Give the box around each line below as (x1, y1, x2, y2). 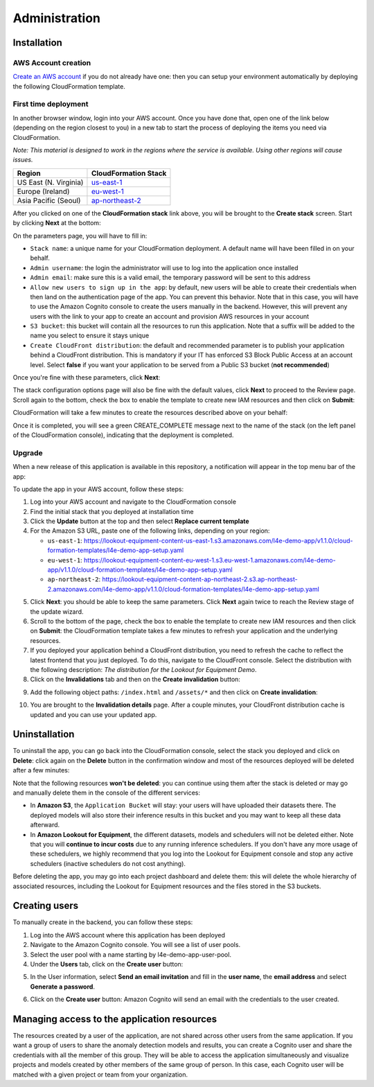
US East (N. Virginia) (17, 177, 84, 187)
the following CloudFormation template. (12, 82, 126, 90)
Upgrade (12, 448, 43, 457)
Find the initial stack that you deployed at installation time (30, 507, 194, 515)
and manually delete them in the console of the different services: (12, 788, 201, 797)
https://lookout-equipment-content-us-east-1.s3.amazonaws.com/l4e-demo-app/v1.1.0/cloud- (83, 536, 353, 545)
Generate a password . (30, 982, 95, 991)
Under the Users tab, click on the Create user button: (30, 960, 184, 968)
